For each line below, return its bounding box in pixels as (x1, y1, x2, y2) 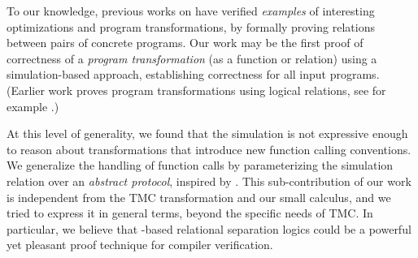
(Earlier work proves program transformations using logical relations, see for (7, 81, 386, 98)
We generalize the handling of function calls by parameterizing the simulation (7, 157, 394, 174)
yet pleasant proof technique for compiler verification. (7, 236, 273, 253)
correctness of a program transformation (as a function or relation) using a (7, 49, 377, 67)
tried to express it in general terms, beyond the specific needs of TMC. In (7, 204, 373, 221)
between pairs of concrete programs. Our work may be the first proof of (7, 34, 364, 51)
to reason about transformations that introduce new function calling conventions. (7, 140, 411, 157)
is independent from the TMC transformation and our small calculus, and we (7, 188, 391, 205)
